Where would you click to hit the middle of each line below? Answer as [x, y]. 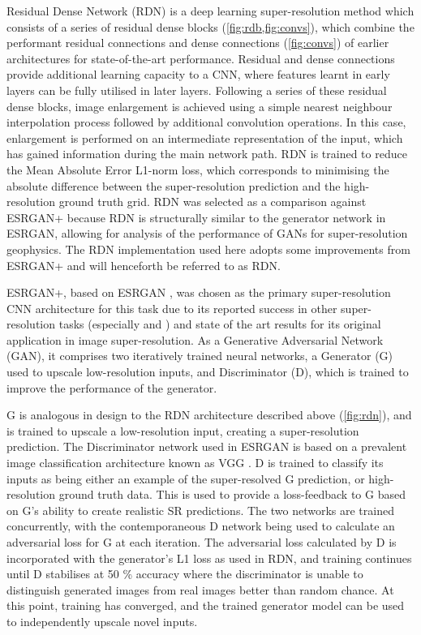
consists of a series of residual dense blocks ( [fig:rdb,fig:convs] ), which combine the [210, 26]
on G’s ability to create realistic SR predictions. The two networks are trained [200, 510]
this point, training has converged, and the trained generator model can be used [206, 605]
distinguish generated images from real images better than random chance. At [200, 589]
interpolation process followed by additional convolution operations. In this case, [206, 122]
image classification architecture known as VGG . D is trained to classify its [195, 463]
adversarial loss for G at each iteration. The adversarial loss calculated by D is [202, 542]
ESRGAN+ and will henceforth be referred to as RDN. [144, 265]
